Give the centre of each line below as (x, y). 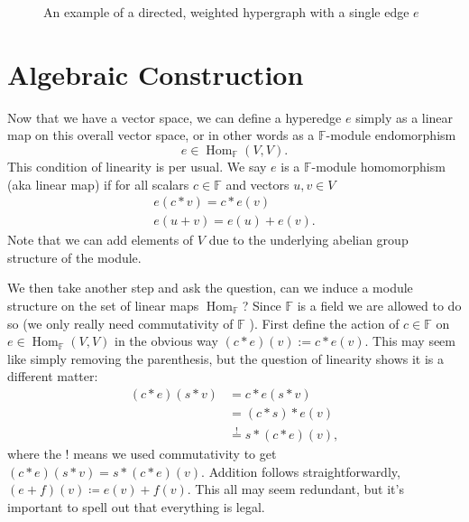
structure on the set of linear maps (103, 305)
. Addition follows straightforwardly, (301, 471)
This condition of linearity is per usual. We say (137, 166)
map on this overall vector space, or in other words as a (161, 135)
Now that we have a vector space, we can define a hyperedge (175, 117)
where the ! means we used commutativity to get (142, 454)
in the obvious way (166, 341)
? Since (262, 305)
